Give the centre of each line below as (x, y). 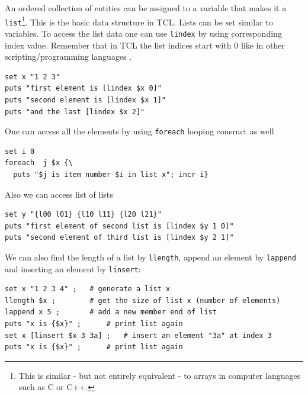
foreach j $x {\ (39, 163)
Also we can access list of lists (59, 194)
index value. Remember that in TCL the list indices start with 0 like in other (145, 45)
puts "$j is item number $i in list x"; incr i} (111, 174)
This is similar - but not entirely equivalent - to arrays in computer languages (160, 375)
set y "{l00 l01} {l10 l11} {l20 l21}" (83, 215)
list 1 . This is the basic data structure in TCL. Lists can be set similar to (139, 21)
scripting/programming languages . (68, 57)
